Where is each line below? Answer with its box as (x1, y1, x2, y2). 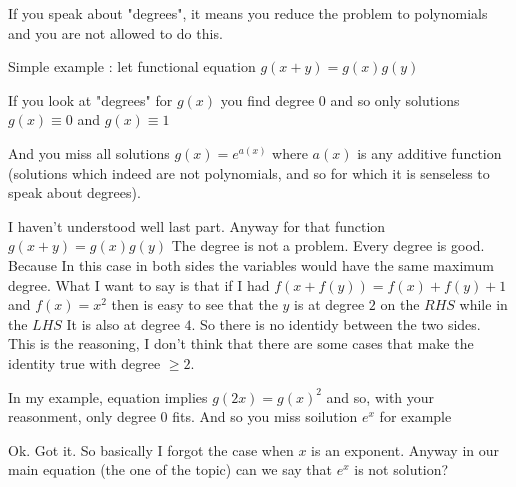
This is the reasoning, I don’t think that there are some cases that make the (8, 333, 474, 354)
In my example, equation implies (8, 386, 208, 407)
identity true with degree (8, 352, 161, 373)
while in (459, 294, 508, 315)
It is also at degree (66, 313, 180, 334)
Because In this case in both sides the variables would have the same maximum (8, 254, 495, 275)
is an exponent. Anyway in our (311, 439, 500, 460)
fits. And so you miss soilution (172, 406, 358, 427)
